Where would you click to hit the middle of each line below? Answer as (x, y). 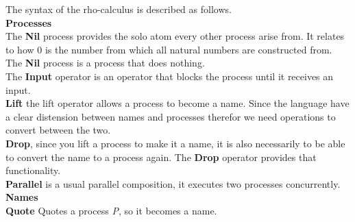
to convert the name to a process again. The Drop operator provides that (161, 157)
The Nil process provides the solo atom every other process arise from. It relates (175, 36)
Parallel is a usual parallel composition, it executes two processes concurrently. (173, 183)
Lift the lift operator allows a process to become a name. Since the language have (177, 103)
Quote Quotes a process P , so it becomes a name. (111, 210)
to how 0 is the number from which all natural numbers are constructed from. (169, 49)
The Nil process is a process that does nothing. (105, 63)
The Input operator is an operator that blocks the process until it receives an (170, 76)
